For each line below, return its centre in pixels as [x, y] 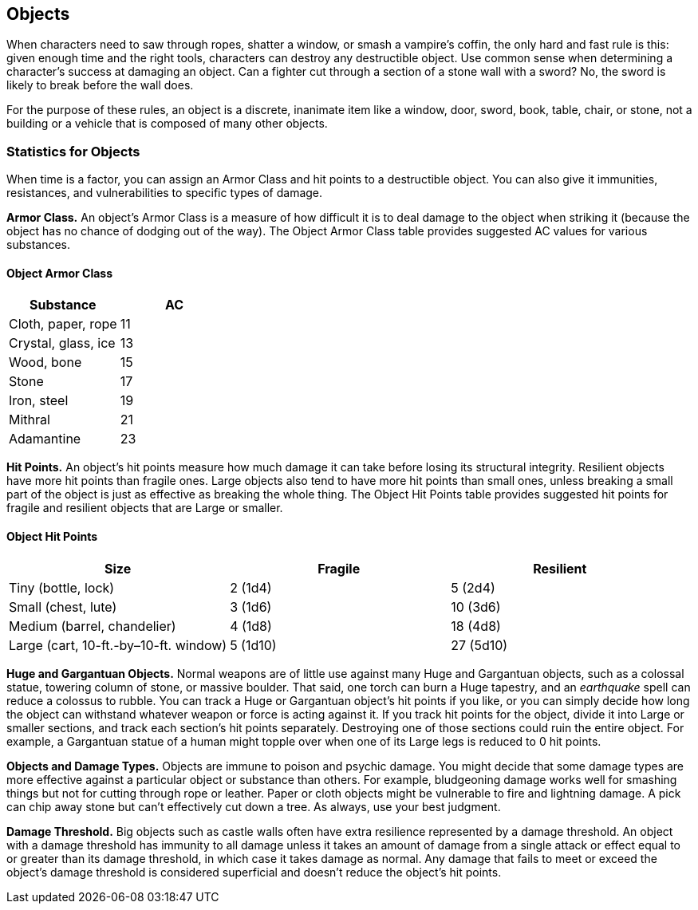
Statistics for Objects [73, 151]
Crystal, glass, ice [62, 343]
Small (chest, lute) [63, 607]
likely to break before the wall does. [100, 85]
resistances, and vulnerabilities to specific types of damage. [165, 193]
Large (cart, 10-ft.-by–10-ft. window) [118, 645]
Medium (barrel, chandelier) [93, 626]
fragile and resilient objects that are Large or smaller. [145, 508]
